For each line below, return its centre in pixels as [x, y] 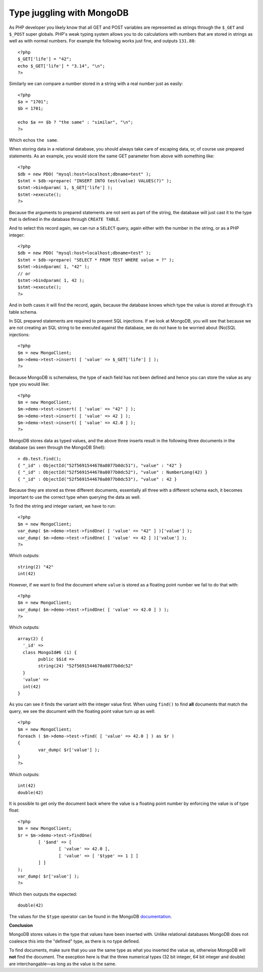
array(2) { [31, 638]
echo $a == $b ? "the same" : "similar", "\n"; [75, 122]
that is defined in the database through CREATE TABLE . [65, 219]
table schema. [23, 312]
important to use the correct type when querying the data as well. [75, 497]
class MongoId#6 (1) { [50, 652]
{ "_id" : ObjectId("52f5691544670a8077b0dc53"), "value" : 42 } [97, 479]
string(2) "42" [36, 567]
